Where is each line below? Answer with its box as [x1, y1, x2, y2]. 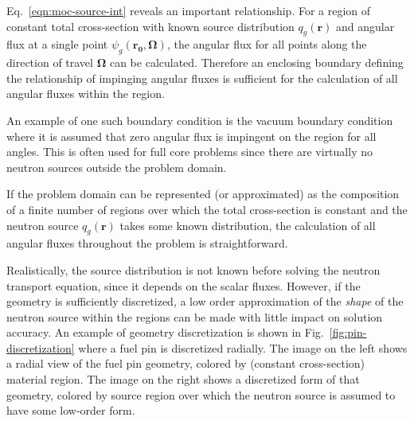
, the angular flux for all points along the [166, 36, 367, 53]
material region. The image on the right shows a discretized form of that [6, 371, 360, 388]
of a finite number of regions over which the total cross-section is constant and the [6, 201, 408, 217]
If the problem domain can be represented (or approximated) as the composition [6, 185, 400, 202]
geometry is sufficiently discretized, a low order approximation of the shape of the [6, 293, 404, 310]
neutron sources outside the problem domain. [6, 158, 227, 175]
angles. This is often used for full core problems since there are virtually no [6, 143, 373, 160]
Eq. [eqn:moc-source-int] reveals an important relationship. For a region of [6, 2, 371, 18]
